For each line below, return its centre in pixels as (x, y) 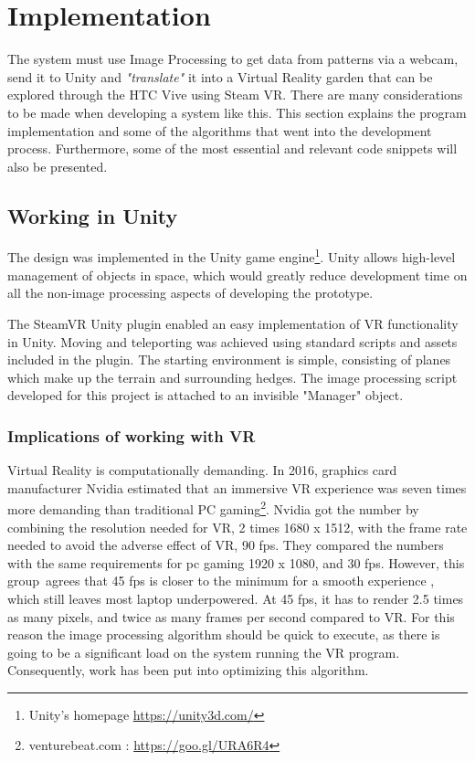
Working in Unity (93, 215)
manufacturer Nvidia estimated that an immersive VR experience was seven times (237, 487)
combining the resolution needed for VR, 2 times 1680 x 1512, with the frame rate (237, 527)
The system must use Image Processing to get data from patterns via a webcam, (233, 59)
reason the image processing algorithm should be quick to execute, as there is (224, 634)
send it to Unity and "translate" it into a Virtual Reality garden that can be (220, 76)
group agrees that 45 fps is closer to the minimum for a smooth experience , (221, 581)
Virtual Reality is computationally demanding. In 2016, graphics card (202, 470)
